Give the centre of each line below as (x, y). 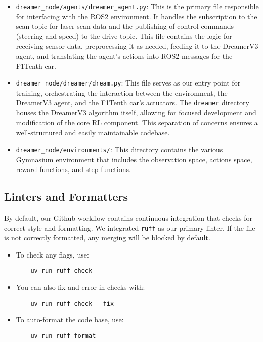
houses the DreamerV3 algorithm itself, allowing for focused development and (136, 113)
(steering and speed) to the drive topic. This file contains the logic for (124, 36)
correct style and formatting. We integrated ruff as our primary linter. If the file (130, 227)
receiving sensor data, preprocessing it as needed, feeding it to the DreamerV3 (137, 46)
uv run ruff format (63, 336)
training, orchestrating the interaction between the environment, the (122, 92)
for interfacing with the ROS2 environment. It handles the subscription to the (137, 16)
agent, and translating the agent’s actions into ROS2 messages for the (124, 56)
